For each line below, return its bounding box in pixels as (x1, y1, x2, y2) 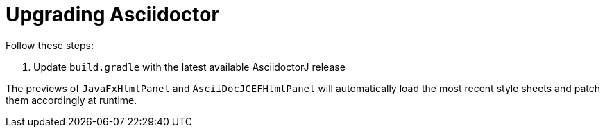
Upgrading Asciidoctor (6, 3, 219, 26)
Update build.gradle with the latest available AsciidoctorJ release (33, 60, 346, 73)
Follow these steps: (6, 39, 94, 51)
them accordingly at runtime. (6, 94, 137, 106)
